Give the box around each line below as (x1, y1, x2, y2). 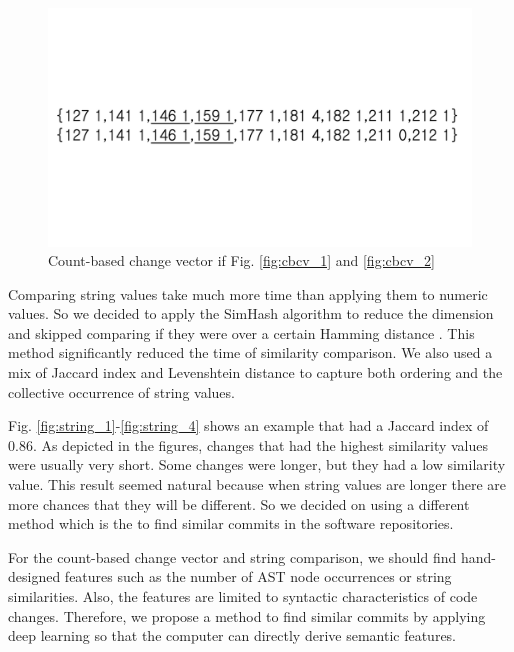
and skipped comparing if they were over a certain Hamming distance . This (8, 322, 475, 343)
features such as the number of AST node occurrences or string (64, 566, 452, 587)
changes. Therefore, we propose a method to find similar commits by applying (8, 605, 486, 626)
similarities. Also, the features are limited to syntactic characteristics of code (8, 586, 478, 606)
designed (8, 566, 61, 587)
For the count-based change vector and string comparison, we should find (8, 546, 457, 567)
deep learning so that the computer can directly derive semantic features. (8, 625, 457, 646)
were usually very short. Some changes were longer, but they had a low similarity (8, 454, 506, 475)
